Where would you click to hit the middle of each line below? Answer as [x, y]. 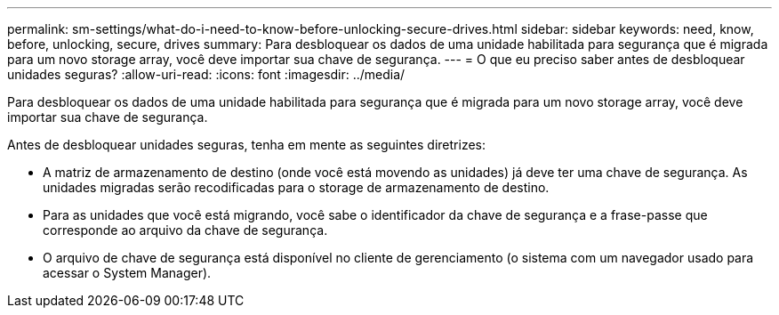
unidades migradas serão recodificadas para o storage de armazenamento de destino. [296, 187]
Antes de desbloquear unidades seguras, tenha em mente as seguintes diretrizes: [246, 145]
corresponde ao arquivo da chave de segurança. [185, 230]
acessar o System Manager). [127, 273]
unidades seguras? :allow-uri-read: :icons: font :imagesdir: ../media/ [206, 74]
